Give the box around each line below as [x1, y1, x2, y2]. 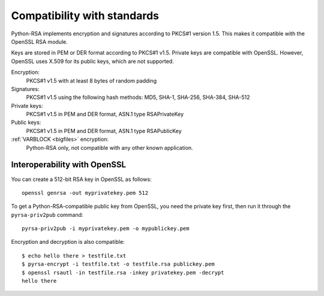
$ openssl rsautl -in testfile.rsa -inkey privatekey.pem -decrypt [22, 269, 224, 276]
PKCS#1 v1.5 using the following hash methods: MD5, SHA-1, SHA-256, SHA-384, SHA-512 [26, 93, 250, 101]
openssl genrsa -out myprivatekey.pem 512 [22, 189, 149, 196]
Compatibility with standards [11, 9, 159, 22]
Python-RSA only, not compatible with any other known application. [26, 144, 193, 151]
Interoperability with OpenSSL [11, 159, 126, 170]
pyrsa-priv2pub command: [11, 211, 83, 218]
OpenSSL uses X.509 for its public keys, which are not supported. [11, 58, 174, 65]
